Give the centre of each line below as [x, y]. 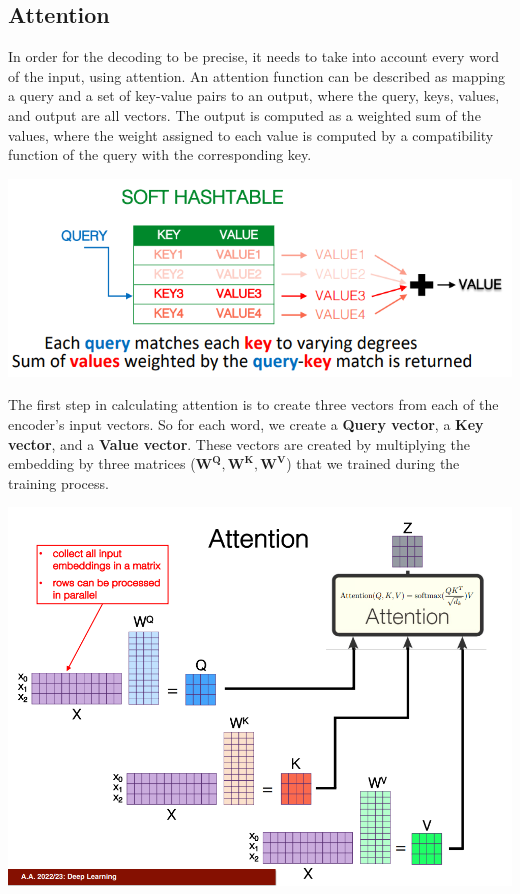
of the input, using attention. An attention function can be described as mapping [256, 75]
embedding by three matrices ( [102, 463]
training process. [58, 482]
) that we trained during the [373, 463]
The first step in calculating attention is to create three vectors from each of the [253, 404]
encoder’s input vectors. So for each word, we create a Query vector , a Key [246, 424]
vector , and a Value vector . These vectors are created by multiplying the [239, 443]
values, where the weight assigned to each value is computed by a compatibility [251, 134]
